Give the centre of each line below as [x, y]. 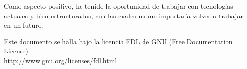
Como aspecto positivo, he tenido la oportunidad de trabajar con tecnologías [119, 6]
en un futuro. [24, 25]
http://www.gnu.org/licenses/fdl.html [61, 60]
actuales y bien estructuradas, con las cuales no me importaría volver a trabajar [123, 15]
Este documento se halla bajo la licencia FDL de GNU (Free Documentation [118, 41]
